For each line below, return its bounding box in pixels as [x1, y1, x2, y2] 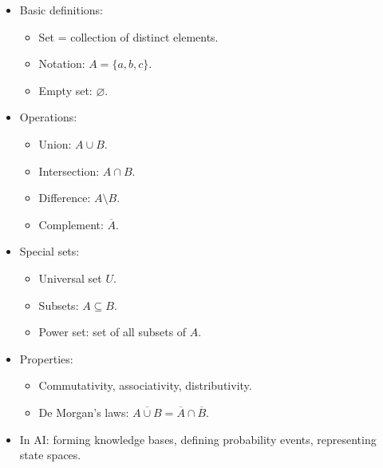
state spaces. [19, 446, 81, 463]
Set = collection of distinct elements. [38, 28, 219, 45]
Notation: [38, 55, 85, 72]
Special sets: [19, 243, 80, 260]
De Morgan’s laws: [38, 403, 129, 420]
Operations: [19, 109, 77, 125]
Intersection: [38, 162, 100, 179]
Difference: [38, 189, 91, 206]
